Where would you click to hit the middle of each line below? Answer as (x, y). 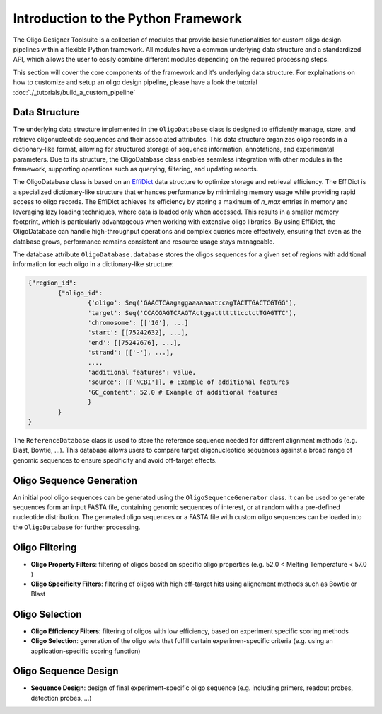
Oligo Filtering (45, 547)
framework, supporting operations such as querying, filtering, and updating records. (136, 169)
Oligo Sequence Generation (75, 481)
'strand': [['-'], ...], (131, 353)
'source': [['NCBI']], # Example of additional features (188, 382)
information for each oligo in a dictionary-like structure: (93, 264)
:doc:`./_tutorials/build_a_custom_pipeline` (74, 92)
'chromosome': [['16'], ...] (138, 323)
